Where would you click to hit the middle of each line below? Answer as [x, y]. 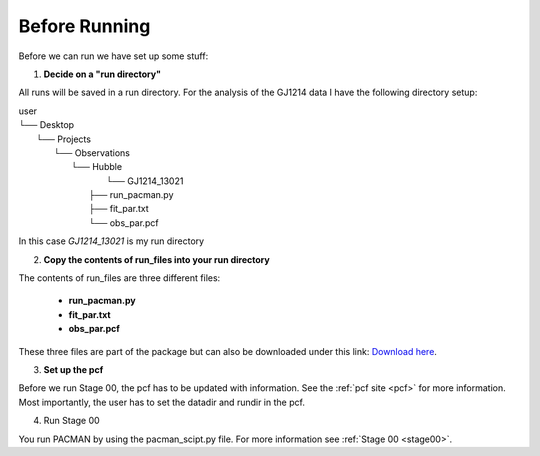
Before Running [84, 26]
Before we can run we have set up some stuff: [113, 56]
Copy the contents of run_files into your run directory [156, 259]
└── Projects [64, 139]
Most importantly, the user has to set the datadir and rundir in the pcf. [161, 402]
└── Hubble [97, 167]
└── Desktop [46, 125]
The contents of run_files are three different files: [119, 278]
